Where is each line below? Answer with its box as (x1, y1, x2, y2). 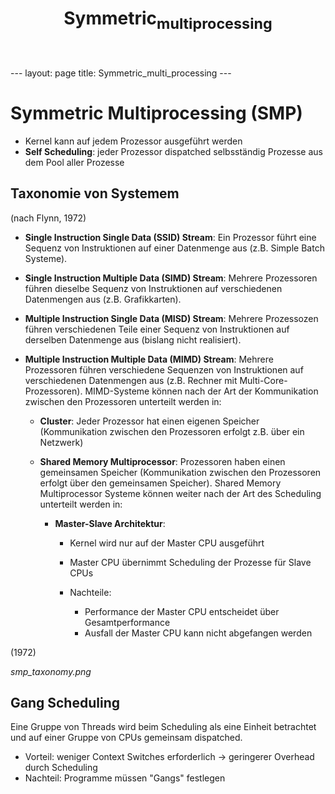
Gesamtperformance (84, 616, 171, 628)
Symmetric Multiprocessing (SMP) (10, 102, 303, 124)
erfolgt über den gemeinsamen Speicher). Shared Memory (39, 477, 282, 489)
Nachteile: (69, 586, 112, 598)
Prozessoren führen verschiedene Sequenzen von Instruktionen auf (24, 363, 304, 376)
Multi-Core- (239, 374, 288, 386)
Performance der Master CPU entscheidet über (84, 605, 280, 617)
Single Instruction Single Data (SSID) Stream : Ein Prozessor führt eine (24, 231, 317, 243)
